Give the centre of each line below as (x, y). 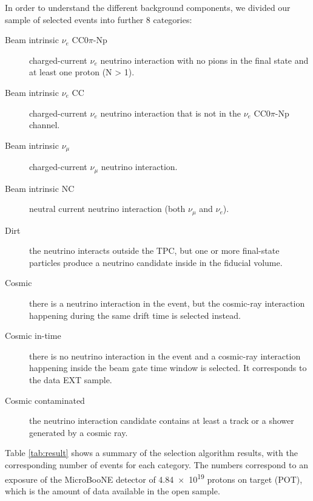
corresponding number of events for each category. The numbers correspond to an (156, 465)
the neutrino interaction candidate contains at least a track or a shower (162, 421)
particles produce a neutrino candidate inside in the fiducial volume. (156, 262)
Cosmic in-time (33, 336)
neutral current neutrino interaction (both (107, 209)
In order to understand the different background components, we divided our (148, 7)
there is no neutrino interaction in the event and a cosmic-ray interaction (165, 356)
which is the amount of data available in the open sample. (113, 490)
